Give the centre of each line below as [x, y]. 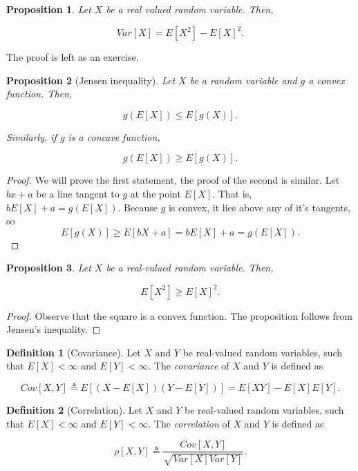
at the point [156, 194]
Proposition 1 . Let [49, 9]
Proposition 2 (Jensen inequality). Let [91, 80]
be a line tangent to [78, 194]
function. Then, [39, 94]
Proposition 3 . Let [49, 268]
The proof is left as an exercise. [73, 57]
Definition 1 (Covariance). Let [74, 352]
